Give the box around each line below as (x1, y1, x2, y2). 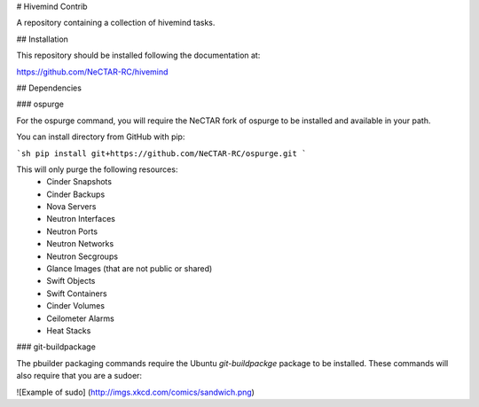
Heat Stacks (46, 325, 91, 336)
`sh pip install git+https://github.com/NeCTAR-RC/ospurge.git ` (16, 148, 307, 159)
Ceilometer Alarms (46, 313, 114, 324)
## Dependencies (16, 82, 82, 93)
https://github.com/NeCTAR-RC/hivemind (16, 67, 169, 77)
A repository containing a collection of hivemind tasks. (16, 18, 216, 28)
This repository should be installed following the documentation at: (16, 50, 261, 61)
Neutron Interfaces (46, 214, 115, 224)
